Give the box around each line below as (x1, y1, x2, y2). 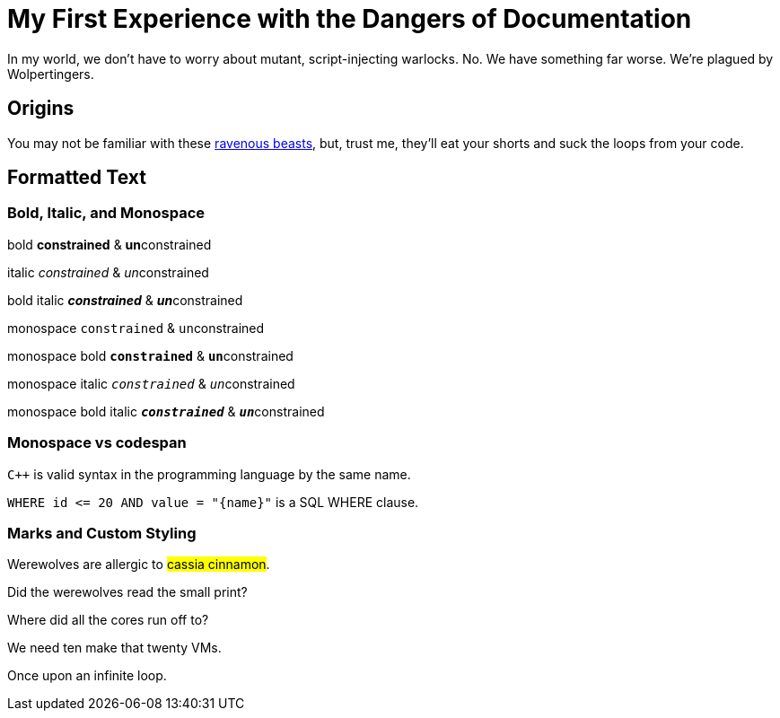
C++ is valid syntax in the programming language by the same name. (7, 466, 411, 482)
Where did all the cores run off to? (7, 612, 209, 628)
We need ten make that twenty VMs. (7, 640, 222, 656)
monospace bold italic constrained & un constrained (7, 403, 325, 419)
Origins (7, 97, 74, 120)
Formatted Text (7, 166, 146, 189)
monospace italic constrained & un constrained (7, 375, 295, 391)
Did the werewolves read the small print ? (7, 584, 248, 600)
